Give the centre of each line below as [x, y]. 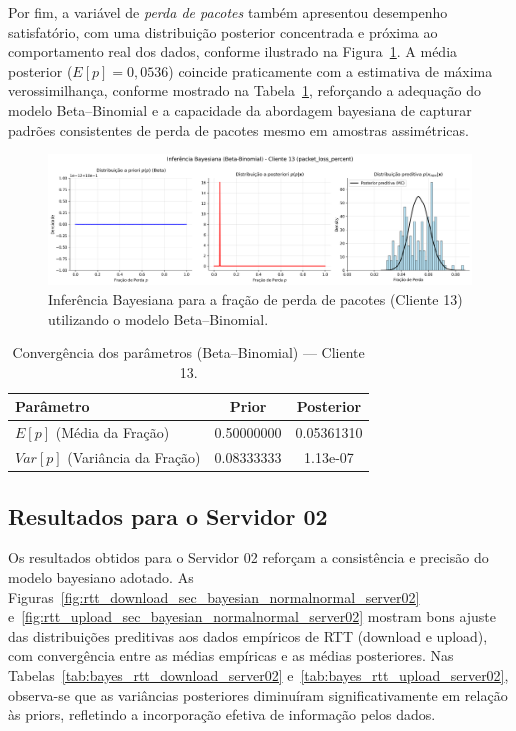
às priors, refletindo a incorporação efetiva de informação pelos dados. [222, 714]
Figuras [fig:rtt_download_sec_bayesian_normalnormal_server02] [214, 596]
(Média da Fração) [112, 432]
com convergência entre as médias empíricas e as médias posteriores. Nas [231, 655]
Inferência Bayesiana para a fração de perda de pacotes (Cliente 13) [255, 299]
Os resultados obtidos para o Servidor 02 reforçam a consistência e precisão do [248, 557]
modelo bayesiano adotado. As [101, 576]
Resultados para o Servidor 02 [168, 515]
